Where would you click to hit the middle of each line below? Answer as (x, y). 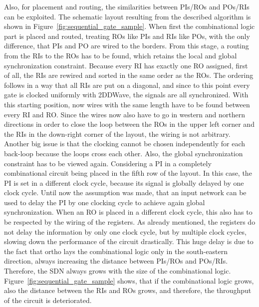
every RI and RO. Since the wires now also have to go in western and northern (125, 114)
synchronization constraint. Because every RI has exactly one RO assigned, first (126, 65)
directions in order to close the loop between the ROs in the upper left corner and (129, 124)
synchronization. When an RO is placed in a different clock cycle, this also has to (128, 212)
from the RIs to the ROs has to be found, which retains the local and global (121, 55)
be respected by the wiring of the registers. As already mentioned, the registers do (130, 222)
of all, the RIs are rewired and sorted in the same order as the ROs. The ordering (129, 75)
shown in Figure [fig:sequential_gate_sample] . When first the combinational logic (129, 26)
